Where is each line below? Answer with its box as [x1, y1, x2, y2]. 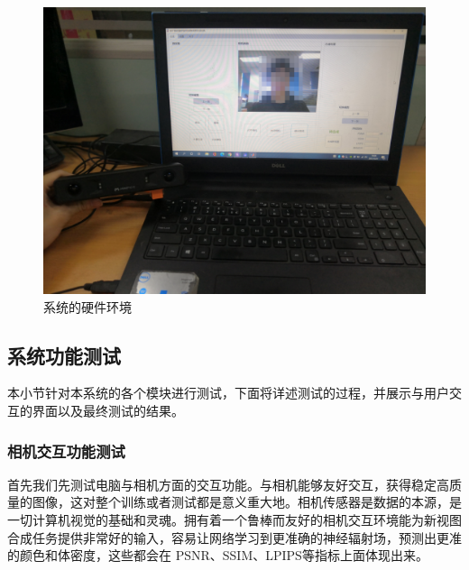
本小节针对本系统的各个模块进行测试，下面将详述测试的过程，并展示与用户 [7, 383, 449, 402]
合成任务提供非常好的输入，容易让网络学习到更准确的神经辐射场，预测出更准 [7, 528, 462, 547]
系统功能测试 [7, 341, 121, 369]
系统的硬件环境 [43, 297, 132, 316]
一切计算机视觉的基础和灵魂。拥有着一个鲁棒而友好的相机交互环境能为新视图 [7, 510, 462, 529]
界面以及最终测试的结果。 [32, 400, 184, 419]
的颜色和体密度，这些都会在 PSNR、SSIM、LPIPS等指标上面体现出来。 [7, 546, 428, 565]
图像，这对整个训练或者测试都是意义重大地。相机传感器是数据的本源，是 [32, 492, 462, 511]
